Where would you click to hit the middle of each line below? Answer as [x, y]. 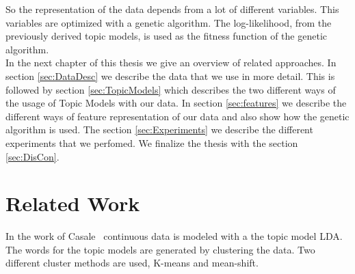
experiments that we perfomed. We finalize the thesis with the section [152, 142]
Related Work [73, 203]
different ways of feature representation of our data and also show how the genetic [177, 116]
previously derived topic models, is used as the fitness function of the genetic [166, 36]
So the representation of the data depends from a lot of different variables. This [172, 9]
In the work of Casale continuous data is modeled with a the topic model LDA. [174, 236]
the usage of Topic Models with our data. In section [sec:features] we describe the [176, 103]
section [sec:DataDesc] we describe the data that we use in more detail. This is [170, 76]
